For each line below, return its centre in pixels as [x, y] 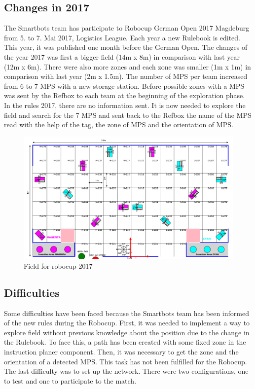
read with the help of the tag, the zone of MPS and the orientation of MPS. [119, 124]
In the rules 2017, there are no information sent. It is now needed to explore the [125, 105]
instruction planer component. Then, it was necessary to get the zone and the [121, 352]
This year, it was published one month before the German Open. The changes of [126, 47]
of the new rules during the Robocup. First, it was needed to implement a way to [127, 323]
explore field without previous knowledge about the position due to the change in [127, 332]
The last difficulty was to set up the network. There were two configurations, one [126, 371]
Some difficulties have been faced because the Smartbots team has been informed [127, 313]
